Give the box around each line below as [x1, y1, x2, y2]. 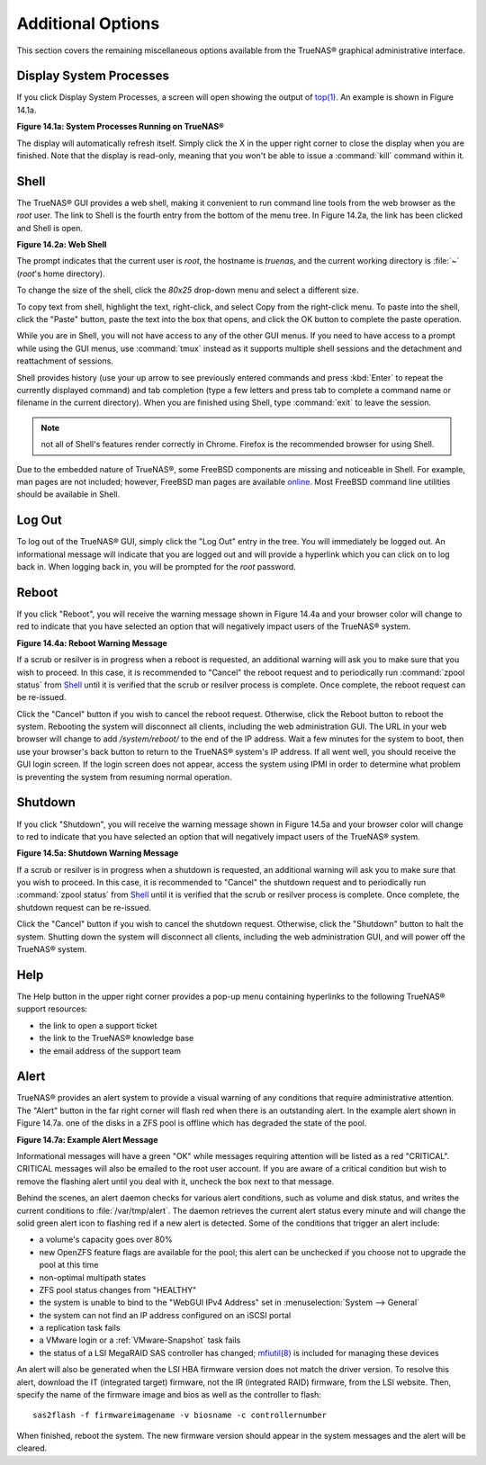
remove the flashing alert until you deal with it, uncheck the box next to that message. [16, 1175, 335, 1187]
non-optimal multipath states [39, 1272, 147, 1282]
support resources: [16, 1003, 88, 1014]
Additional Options [16, 13, 160, 33]
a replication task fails [39, 1323, 121, 1334]
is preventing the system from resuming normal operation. [16, 771, 233, 782]
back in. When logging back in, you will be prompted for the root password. [16, 562, 296, 572]
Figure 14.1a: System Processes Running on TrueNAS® [16, 121, 225, 132]
